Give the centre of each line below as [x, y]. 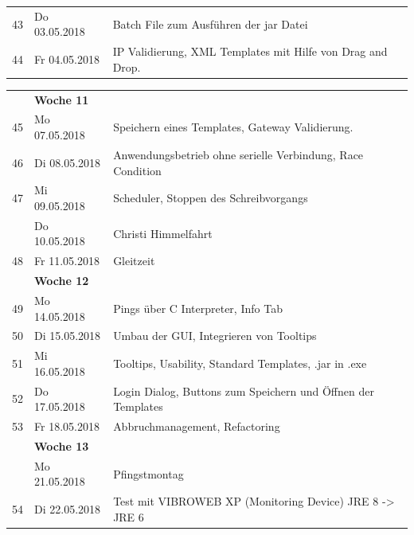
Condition [137, 170]
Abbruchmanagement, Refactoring [197, 426]
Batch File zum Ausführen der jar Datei [210, 23]
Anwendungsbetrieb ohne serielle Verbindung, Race [238, 154]
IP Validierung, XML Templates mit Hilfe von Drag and [250, 51]
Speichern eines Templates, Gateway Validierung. [233, 127]
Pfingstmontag [148, 473]
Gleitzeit [134, 261]
